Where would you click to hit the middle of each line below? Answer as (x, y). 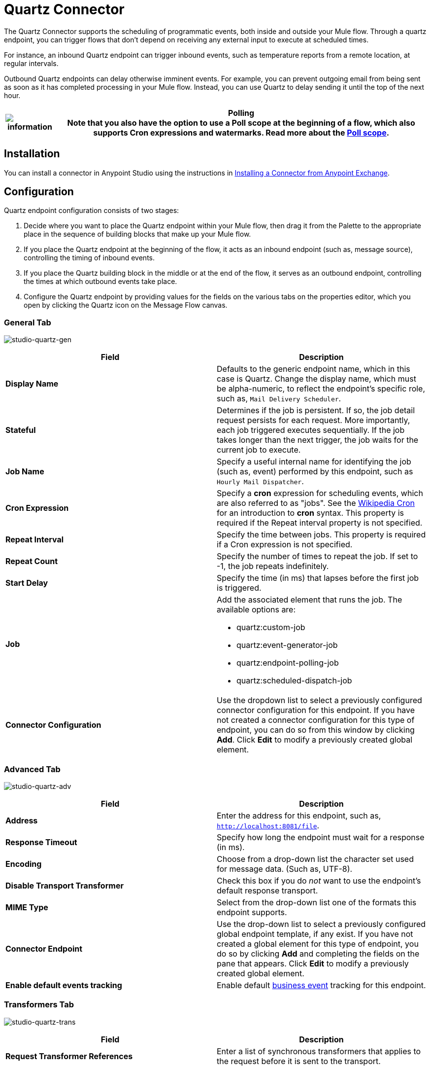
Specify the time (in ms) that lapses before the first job (318, 578)
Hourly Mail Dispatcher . (260, 481)
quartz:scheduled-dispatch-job (294, 681)
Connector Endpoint (44, 948)
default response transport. (267, 890)
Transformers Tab (39, 1005)
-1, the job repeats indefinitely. (273, 566)
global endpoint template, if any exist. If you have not (315, 934)
